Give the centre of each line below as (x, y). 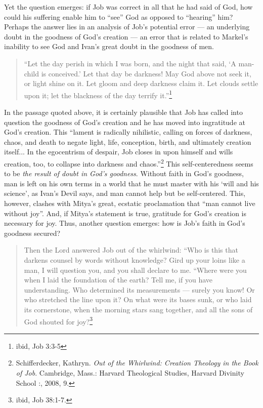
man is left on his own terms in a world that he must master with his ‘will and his (131, 183)
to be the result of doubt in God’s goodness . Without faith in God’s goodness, (124, 173)
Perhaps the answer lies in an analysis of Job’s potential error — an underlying (127, 27)
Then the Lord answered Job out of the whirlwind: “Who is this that (131, 250)
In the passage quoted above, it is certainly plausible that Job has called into (123, 112)
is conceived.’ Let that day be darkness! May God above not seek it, (146, 73)
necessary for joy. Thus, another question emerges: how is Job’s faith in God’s (125, 223)
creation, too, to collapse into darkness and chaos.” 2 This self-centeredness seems (129, 162)
